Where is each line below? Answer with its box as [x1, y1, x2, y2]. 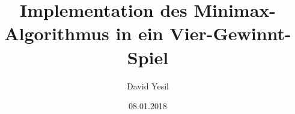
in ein [115, 21, 163, 46]
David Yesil [127, 79, 169, 92]
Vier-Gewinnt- [169, 21, 291, 46]
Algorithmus [4, 21, 109, 46]
